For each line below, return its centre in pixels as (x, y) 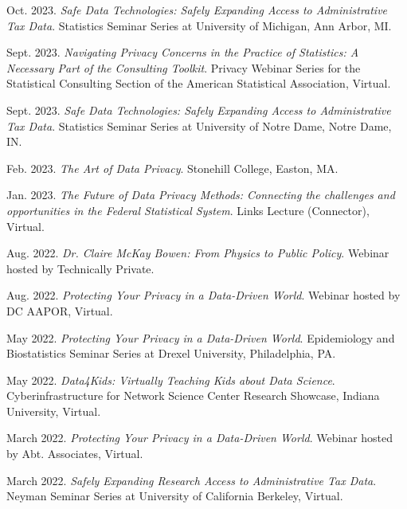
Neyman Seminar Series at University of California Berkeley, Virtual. (175, 496)
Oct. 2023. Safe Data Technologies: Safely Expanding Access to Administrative (197, 10)
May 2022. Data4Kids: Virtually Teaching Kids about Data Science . (171, 380)
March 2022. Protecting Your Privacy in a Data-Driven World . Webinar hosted (200, 438)
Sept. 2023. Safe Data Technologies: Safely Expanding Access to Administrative (199, 110)
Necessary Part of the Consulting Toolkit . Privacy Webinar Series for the (184, 67)
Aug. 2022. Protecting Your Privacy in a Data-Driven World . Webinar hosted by (203, 295)
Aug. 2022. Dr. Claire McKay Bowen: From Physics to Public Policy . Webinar (198, 253)
